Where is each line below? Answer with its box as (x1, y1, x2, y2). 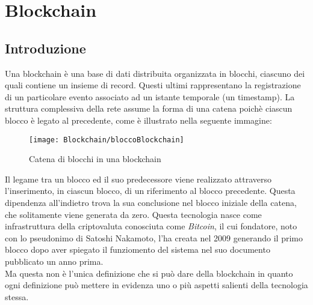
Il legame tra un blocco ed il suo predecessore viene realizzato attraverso (5, 172, 272, 185)
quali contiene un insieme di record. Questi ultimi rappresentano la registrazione (5, 79, 301, 91)
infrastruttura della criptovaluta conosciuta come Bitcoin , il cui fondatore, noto (5, 220, 297, 232)
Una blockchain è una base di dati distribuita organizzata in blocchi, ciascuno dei (5, 67, 305, 79)
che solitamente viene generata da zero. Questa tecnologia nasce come (5, 208, 262, 220)
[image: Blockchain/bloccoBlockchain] (29, 135, 184, 144)
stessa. (5, 290, 29, 303)
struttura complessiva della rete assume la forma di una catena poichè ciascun (5, 102, 293, 115)
